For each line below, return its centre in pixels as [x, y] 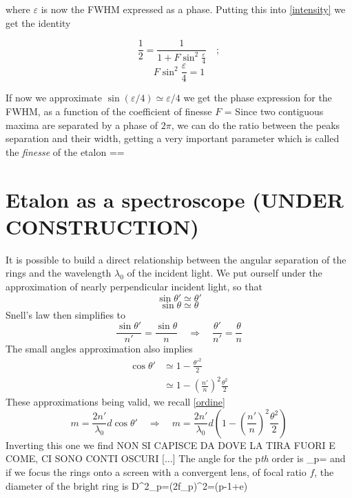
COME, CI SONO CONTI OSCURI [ [85, 458]
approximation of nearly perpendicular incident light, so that [134, 286]
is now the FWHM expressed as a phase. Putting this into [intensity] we [193, 9]
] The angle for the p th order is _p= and [259, 458]
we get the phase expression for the [258, 98]
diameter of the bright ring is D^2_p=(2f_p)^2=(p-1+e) [127, 485]
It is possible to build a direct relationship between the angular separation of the [176, 259]
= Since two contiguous [274, 111]
